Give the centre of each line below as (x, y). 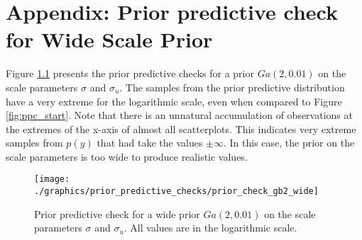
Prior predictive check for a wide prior (117, 213)
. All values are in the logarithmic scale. (210, 228)
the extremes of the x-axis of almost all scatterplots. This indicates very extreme (181, 128)
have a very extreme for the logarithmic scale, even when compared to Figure (174, 101)
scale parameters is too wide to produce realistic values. (127, 156)
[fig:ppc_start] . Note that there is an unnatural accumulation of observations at (179, 115)
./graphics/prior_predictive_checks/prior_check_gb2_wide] (176, 192)
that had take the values (150, 143)
